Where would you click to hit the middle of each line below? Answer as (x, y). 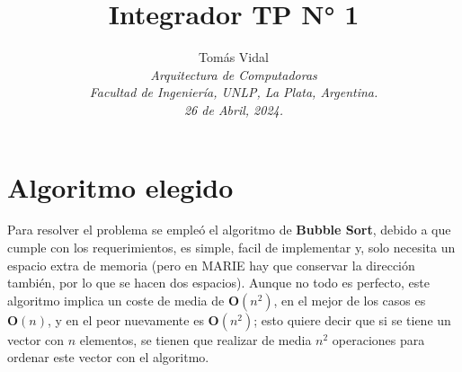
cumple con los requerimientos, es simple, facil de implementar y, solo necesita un (231, 248)
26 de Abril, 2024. (234, 109)
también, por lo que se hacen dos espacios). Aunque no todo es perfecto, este (218, 283)
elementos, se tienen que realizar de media (195, 339)
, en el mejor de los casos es (350, 300)
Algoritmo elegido (120, 186)
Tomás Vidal (234, 57)
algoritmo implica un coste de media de (116, 300)
